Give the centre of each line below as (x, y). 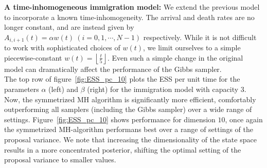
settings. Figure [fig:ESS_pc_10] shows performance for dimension (110, 119)
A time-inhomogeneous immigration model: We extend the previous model (132, 7)
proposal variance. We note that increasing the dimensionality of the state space (130, 139)
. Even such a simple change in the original (175, 57)
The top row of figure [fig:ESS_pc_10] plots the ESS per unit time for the (122, 79)
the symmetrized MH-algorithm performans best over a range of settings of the (129, 129)
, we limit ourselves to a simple (192, 48)
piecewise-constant (33, 57)
